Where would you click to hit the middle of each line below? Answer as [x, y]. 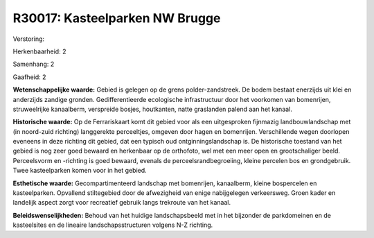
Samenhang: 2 [34, 64]
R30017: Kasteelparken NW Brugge [117, 18]
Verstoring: [29, 39]
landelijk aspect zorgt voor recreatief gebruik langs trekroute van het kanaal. [122, 203]
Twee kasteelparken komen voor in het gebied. [80, 171]
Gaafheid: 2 [29, 77]
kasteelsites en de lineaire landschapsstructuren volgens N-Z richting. [113, 225]
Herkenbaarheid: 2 [39, 51]
